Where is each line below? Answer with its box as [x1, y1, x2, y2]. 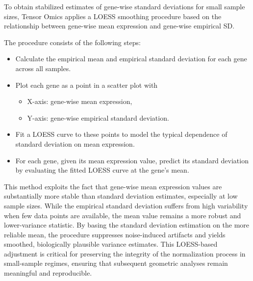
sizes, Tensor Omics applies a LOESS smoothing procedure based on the [4, 11, 222, 21]
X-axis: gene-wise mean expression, [27, 96, 132, 106]
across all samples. [15, 63, 71, 73]
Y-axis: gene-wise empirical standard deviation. [27, 112, 169, 123]
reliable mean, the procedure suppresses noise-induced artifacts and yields [4, 229, 226, 239]
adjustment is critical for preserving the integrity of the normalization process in [4, 248, 246, 258]
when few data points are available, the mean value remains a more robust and [4, 210, 241, 220]
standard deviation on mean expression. [15, 138, 135, 149]
